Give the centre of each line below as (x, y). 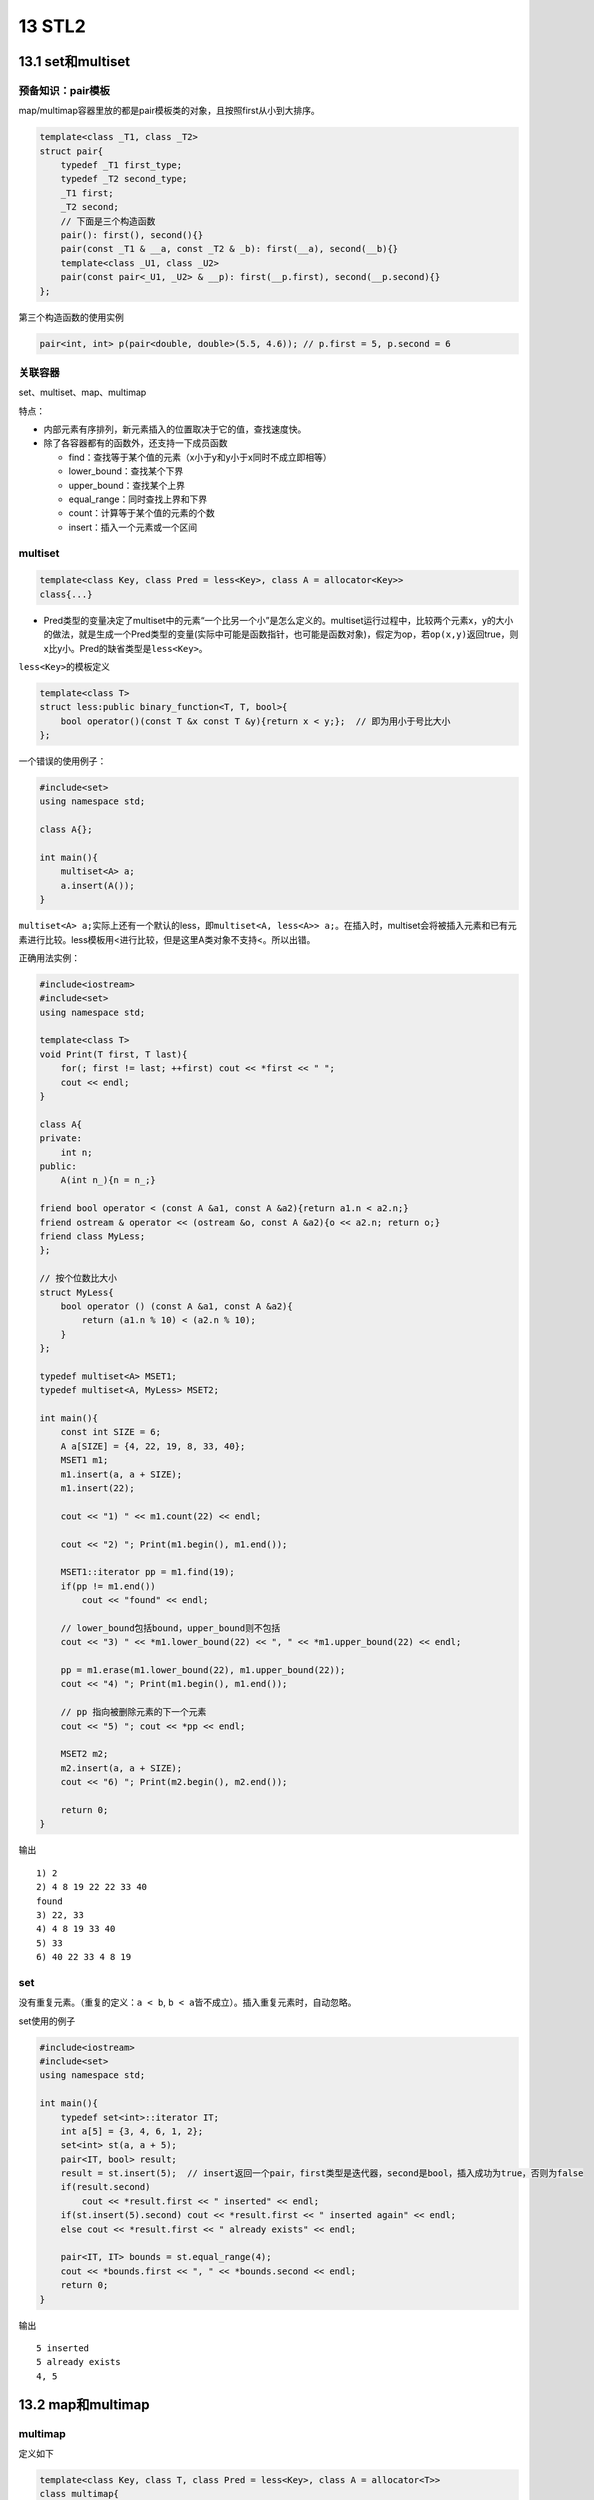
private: (61, 1138)
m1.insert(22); (97, 1488)
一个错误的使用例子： (62, 761)
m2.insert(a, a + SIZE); (121, 1768)
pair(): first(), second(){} (132, 235)
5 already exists (78, 2362)
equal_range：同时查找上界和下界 (138, 499)
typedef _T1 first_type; (121, 165)
